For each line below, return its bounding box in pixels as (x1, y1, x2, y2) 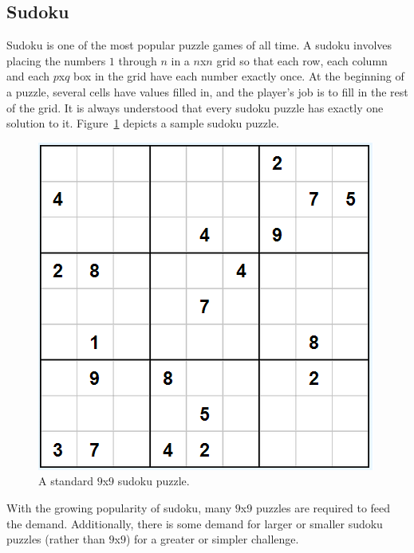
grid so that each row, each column (216, 52, 388, 69)
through (118, 52, 157, 69)
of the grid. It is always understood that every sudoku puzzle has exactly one (6, 99, 384, 116)
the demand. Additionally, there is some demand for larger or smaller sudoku (6, 515, 383, 531)
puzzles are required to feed (255, 499, 391, 516)
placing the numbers (6, 52, 106, 69)
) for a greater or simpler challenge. (125, 531, 299, 547)
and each (6, 68, 50, 84)
